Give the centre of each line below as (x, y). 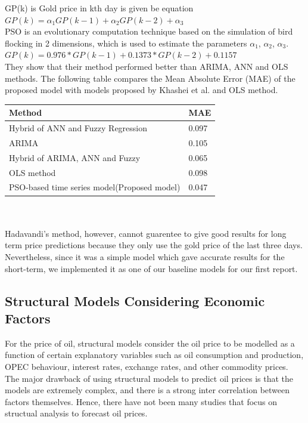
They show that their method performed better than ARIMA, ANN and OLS (147, 66)
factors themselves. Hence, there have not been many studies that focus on (141, 401)
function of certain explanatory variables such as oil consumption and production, (154, 355)
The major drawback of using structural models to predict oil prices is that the (149, 378)
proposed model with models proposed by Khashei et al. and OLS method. (141, 90)
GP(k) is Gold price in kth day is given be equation (99, 8)
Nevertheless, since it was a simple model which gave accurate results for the (145, 256)
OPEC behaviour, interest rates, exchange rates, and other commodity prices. (147, 366)
